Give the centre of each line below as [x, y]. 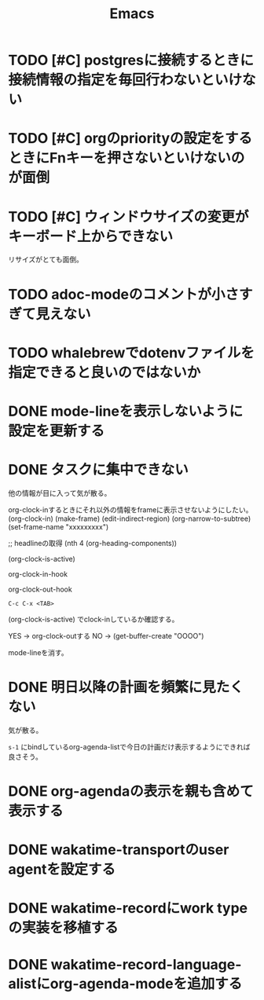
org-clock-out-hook [40, 589]
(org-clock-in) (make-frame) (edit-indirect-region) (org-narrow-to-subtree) [130, 518]
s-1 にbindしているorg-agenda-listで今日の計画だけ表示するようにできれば [129, 746]
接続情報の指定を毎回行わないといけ [125, 80]
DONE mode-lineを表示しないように [126, 411]
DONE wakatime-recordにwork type [128, 908]
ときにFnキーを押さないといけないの [126, 158]
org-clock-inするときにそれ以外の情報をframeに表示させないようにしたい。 [130, 509]
